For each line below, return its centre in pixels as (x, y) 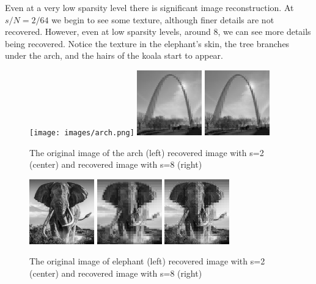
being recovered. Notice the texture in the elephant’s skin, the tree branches (147, 43)
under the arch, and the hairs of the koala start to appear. (114, 55)
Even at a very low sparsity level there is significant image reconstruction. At (149, 7)
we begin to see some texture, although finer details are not (163, 19)
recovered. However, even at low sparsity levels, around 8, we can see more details (158, 32)
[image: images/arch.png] (82, 133)
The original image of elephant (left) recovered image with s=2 (147, 261)
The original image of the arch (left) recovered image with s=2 (147, 152)
